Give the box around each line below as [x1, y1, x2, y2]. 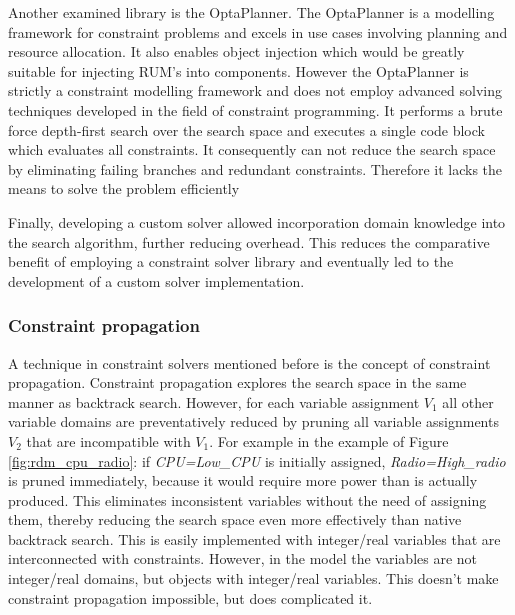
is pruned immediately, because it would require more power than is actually [8, 470, 478, 491]
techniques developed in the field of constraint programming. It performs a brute [8, 99, 503, 120]
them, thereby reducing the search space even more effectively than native [8, 509, 462, 530]
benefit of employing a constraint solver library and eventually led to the [8, 251, 454, 272]
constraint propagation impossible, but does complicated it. [8, 587, 373, 608]
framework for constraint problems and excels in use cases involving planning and [8, 21, 508, 42]
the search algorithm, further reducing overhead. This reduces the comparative [8, 231, 490, 252]
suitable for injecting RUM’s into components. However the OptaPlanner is [8, 60, 469, 81]
